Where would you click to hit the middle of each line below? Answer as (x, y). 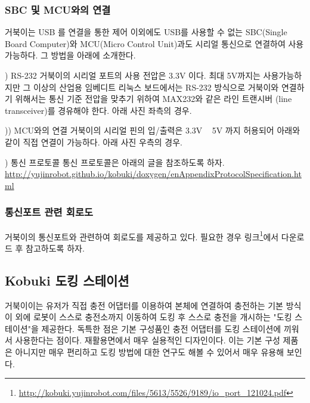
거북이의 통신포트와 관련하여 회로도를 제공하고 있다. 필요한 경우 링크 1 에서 (142, 235)
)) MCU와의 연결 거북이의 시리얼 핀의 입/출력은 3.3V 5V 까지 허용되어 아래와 (153, 130)
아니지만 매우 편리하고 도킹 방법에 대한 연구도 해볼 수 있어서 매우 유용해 (150, 351)
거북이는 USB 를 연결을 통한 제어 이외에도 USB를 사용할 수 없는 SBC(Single (146, 32)
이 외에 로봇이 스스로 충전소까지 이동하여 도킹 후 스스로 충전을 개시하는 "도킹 (148, 317)
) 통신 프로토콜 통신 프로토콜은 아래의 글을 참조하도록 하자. (115, 162)
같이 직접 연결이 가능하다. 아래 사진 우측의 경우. (94, 142)
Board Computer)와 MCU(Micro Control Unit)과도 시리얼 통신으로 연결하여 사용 (154, 43)
